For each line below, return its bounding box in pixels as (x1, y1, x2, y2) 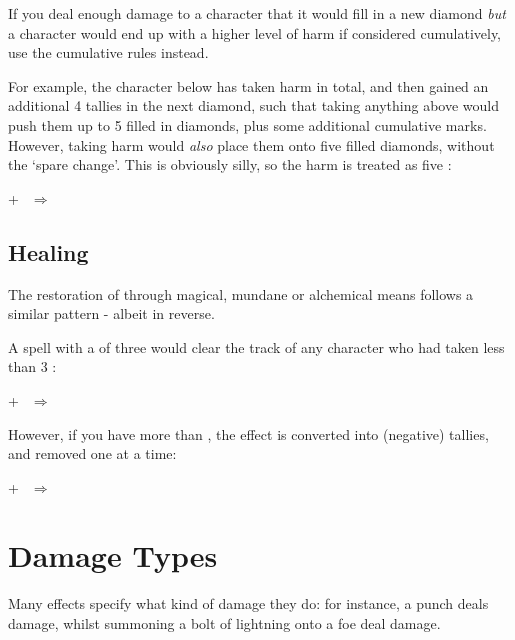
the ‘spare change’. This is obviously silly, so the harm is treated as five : (8, 154, 452, 175)
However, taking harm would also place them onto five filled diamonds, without (8, 134, 495, 155)
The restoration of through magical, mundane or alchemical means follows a (8, 283, 474, 304)
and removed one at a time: (8, 443, 177, 464)
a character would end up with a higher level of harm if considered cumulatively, (8, 22, 502, 43)
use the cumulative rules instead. (8, 42, 209, 63)
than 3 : (8, 356, 57, 377)
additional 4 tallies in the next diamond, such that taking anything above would (8, 95, 499, 116)
